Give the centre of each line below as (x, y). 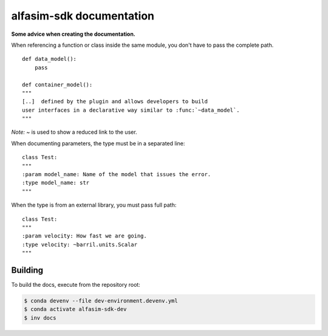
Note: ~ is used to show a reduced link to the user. (74, 132)
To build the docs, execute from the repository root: (76, 285)
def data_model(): (50, 59)
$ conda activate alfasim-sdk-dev (75, 309)
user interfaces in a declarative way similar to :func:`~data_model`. (131, 110)
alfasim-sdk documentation (83, 16)
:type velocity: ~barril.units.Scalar (80, 244)
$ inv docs (40, 318)
